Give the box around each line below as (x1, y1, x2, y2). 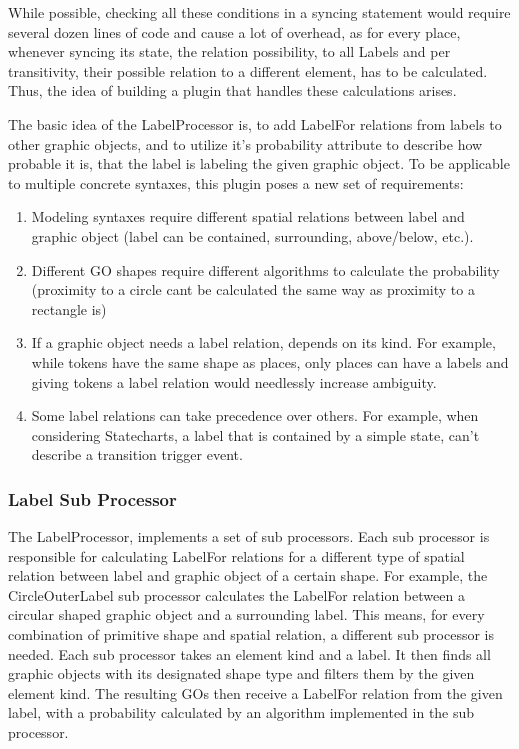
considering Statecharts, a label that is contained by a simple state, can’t (31, 424, 480, 445)
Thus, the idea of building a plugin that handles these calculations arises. (8, 80, 457, 101)
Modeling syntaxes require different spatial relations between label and (31, 206, 465, 227)
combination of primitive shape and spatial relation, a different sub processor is (8, 624, 495, 645)
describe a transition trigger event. (31, 444, 243, 465)
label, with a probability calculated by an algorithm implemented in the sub (8, 702, 475, 723)
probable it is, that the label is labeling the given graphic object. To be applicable (8, 153, 510, 174)
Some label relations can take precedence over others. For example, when (31, 405, 479, 426)
